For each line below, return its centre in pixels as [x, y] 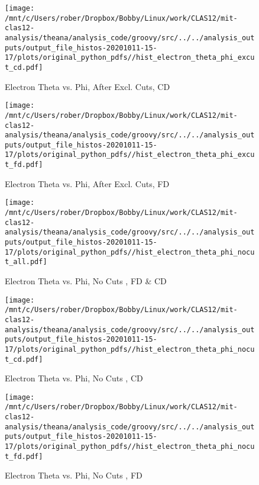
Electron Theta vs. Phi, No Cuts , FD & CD [86, 280]
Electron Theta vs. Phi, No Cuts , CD [74, 378]
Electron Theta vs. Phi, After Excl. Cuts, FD [87, 183]
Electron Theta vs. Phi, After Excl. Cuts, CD [88, 86]
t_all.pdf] [26, 262]
